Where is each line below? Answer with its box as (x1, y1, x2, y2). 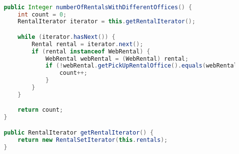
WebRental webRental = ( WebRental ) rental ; (45, 55, 189, 62)
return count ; (18, 106, 63, 114)
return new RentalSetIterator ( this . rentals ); (18, 136, 168, 143)
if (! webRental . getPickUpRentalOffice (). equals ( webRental (45, 62, 238, 69)
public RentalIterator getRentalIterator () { (3, 129, 154, 136)
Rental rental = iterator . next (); (31, 40, 144, 48)
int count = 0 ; (18, 11, 67, 18)
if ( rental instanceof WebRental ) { (31, 48, 150, 55)
